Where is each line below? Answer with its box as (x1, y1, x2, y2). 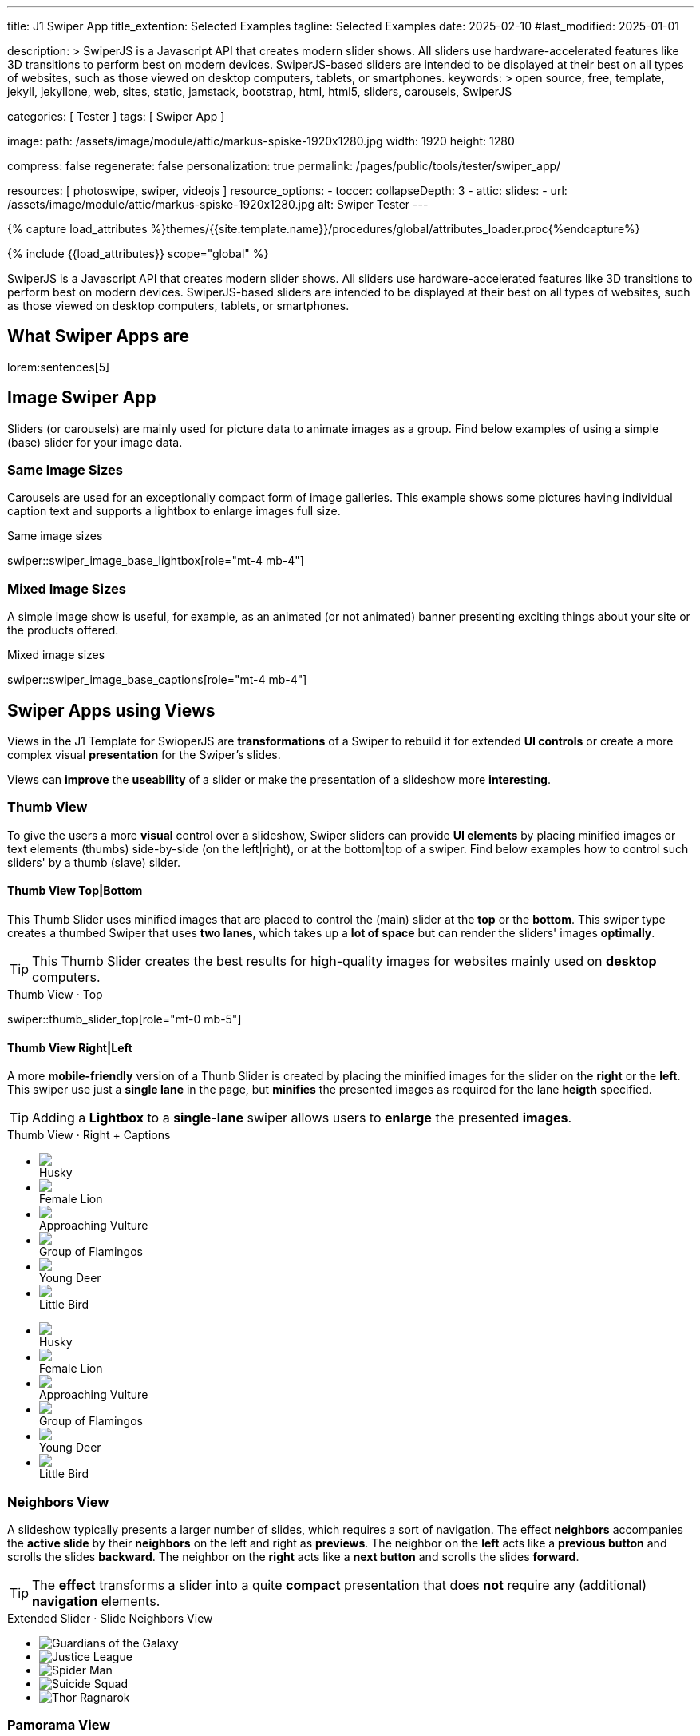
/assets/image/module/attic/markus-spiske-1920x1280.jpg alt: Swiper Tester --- (7, 197, 429, 211)
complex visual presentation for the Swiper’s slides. (7, 748, 281, 762)
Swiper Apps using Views (7, 700, 216, 721)
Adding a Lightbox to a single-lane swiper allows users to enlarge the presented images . (32, 1110, 572, 1126)
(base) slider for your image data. (7, 435, 183, 449)
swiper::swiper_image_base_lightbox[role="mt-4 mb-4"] (7, 554, 304, 568)
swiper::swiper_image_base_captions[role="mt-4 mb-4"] (7, 673, 307, 687)
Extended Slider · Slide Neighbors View (7, 1611, 213, 1625)
